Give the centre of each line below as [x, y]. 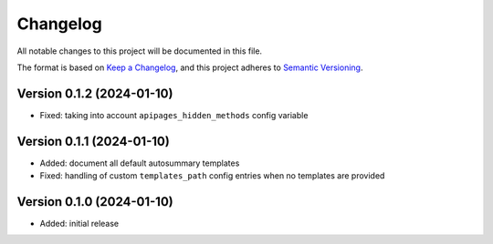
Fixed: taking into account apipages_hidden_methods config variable [174, 115]
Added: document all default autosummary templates [140, 163]
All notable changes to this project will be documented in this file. [140, 51]
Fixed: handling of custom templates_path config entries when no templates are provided [212, 176]
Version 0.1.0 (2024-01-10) [95, 202]
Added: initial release [79, 224]
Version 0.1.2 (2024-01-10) [95, 93]
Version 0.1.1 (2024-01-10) [94, 141]
